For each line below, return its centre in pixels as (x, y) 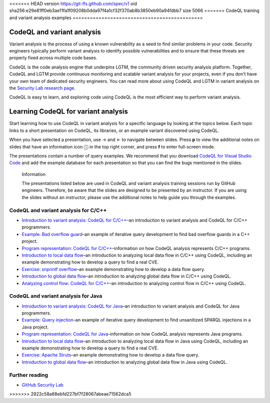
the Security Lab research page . (42, 88)
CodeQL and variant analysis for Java (56, 296)
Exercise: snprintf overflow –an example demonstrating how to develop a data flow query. (113, 269)
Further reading (29, 375)
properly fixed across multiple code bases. (53, 58)
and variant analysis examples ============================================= (106, 17)
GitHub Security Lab (42, 384)
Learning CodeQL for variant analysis (69, 112)
